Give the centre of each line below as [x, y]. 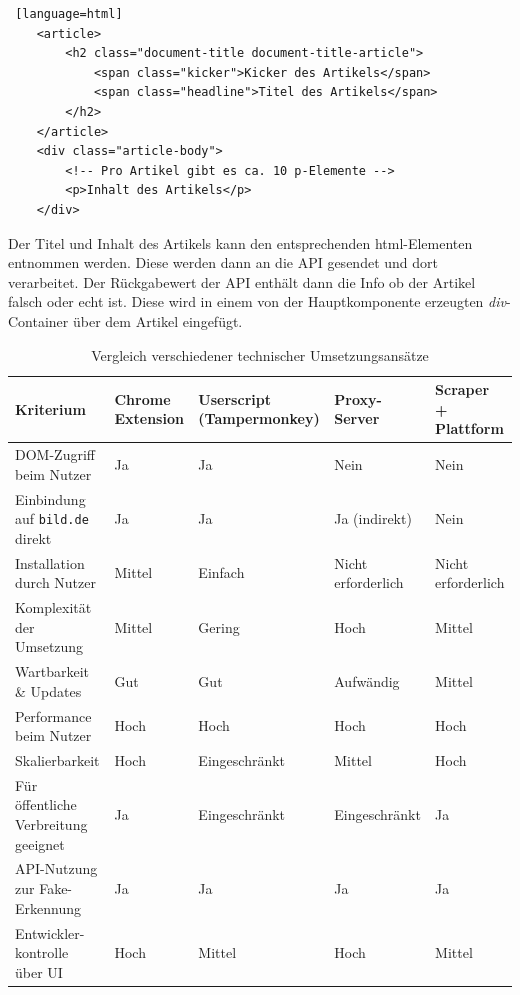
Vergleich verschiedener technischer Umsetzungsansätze [260, 354]
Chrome [142, 398]
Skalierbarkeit [57, 760]
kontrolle [42, 952]
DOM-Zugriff [55, 454]
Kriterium [50, 408]
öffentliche [46, 804]
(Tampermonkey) [259, 418]
